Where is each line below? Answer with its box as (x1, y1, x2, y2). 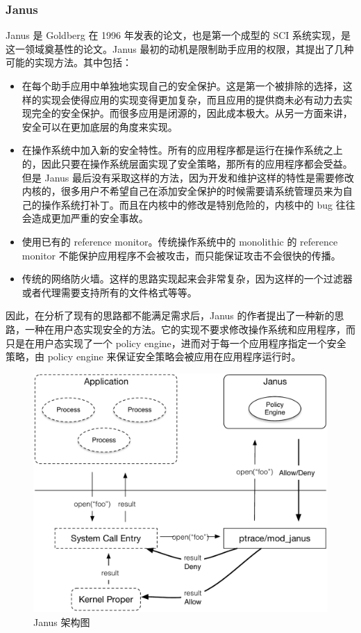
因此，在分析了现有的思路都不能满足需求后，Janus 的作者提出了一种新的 (6, 308, 335, 323)
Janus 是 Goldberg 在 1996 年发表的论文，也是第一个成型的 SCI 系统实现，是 (6, 28, 351, 42)
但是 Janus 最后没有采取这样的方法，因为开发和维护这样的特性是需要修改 (22, 170, 355, 184)
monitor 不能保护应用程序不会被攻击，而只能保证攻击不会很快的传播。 (22, 248, 341, 262)
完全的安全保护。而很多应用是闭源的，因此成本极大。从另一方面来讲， (31, 106, 353, 120)
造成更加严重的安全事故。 (31, 211, 149, 225)
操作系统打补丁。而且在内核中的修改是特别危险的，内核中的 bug (41, 197, 333, 211)
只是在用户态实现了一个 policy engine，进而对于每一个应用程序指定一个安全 (6, 335, 346, 350)
